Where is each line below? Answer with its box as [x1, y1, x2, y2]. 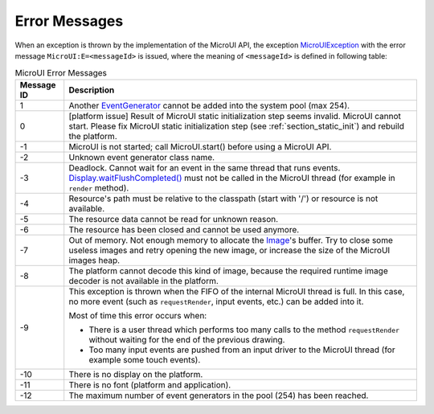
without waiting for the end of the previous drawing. [88, 334, 285, 345]
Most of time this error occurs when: [68, 309, 207, 321]
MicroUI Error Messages [14, 67, 108, 78]
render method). [68, 182, 129, 193]
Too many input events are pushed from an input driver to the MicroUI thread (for [88, 344, 395, 355]
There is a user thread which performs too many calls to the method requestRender [88, 324, 400, 335]
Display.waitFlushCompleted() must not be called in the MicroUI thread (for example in [68, 172, 395, 183]
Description [68, 84, 115, 96]
